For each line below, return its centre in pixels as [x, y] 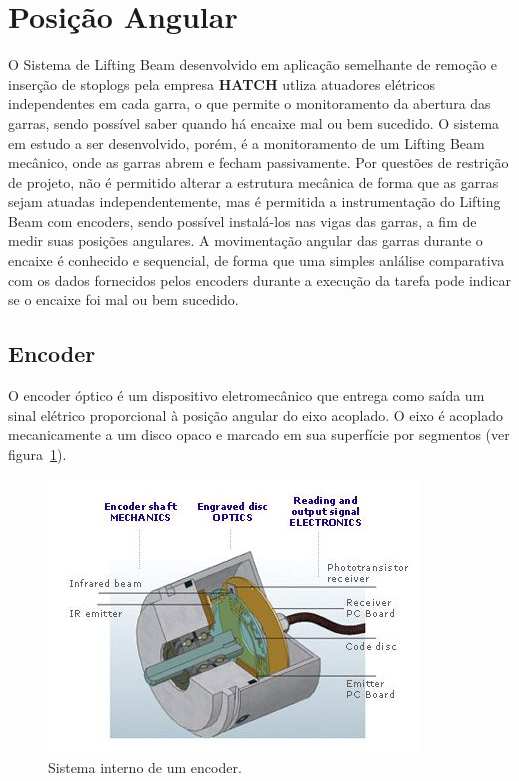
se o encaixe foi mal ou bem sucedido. [123, 299]
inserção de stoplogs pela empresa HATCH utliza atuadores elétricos [221, 83]
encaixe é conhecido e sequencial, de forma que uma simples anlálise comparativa [256, 260]
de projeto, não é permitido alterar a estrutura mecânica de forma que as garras [253, 181]
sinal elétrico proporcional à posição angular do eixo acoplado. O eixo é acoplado [255, 414]
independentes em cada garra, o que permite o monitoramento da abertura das [249, 103]
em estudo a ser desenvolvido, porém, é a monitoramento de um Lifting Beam [246, 142]
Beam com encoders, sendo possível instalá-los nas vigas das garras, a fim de [242, 220]
